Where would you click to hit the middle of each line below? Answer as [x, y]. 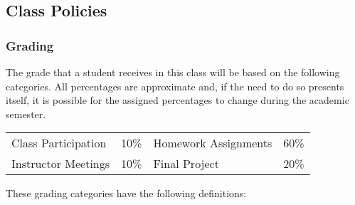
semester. [26, 114]
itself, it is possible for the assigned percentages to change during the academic [177, 100]
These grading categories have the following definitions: [126, 193]
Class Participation [59, 143]
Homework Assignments [213, 143]
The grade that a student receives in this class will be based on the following [173, 72]
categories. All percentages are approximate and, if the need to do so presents [175, 86]
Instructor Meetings [61, 164]
